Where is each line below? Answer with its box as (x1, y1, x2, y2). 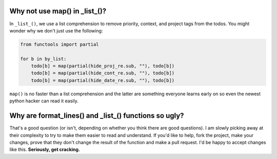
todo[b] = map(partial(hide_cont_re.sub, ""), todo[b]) (31, 70, 175, 76)
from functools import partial (20, 41, 100, 47)
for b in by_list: (20, 56, 67, 62)
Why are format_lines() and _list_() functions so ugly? (9, 111, 184, 120)
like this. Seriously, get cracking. (9, 147, 81, 153)
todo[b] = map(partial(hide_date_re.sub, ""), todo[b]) (31, 77, 175, 83)
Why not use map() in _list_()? (9, 7, 107, 15)
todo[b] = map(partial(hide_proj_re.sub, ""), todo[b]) (31, 63, 175, 69)
